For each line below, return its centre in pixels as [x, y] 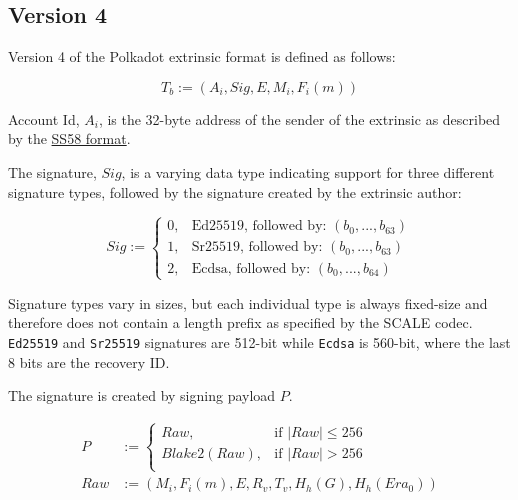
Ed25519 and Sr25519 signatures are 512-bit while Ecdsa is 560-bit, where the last [259, 341]
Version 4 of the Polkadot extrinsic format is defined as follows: [202, 56]
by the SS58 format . [69, 138]
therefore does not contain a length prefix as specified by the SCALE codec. [240, 322]
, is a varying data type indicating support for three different [308, 171]
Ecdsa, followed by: [251, 268]
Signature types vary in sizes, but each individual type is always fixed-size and [248, 302]
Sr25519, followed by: [257, 247]
